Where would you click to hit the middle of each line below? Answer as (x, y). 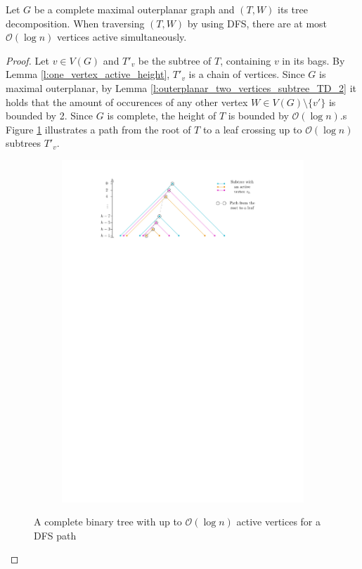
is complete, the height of (162, 116)
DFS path (55, 535)
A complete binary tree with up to (108, 522)
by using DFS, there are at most (257, 23)
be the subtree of (175, 60)
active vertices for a (279, 522)
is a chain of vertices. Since (247, 74)
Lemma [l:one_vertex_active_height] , (88, 74)
